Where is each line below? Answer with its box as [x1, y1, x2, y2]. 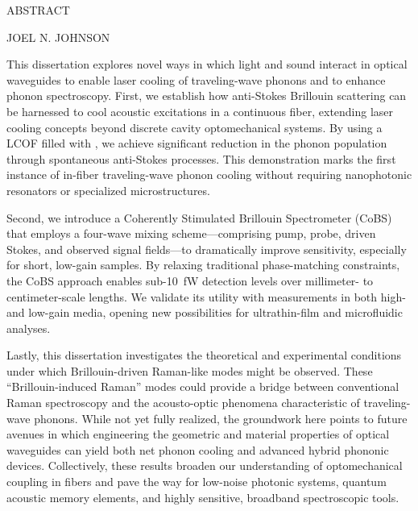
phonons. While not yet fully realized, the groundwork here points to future [34, 409, 408, 426]
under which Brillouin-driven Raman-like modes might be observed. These [6, 362, 373, 379]
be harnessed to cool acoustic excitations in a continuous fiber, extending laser [6, 102, 394, 119]
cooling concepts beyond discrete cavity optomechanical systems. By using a [6, 118, 383, 135]
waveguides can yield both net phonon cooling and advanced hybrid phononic [6, 441, 389, 458]
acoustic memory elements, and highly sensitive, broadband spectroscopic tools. [6, 488, 399, 505]
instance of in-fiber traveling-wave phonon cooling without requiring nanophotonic [6, 166, 412, 183]
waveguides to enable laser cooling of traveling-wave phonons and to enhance [6, 71, 386, 88]
